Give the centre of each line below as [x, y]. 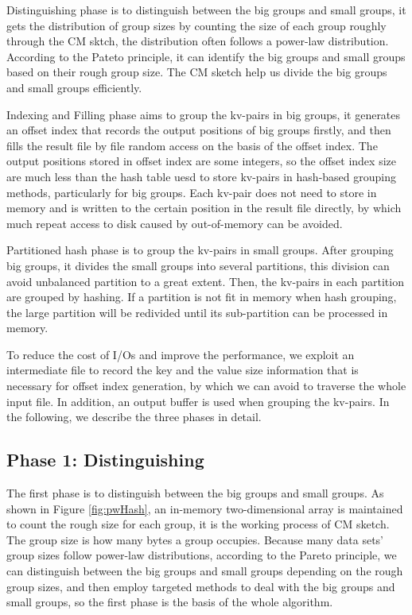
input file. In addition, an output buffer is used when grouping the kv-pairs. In [198, 401]
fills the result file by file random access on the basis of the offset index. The [192, 145]
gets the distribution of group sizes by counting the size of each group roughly [196, 25]
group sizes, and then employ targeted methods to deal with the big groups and [201, 586]
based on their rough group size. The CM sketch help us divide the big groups [197, 72]
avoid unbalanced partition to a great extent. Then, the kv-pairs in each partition [205, 281]
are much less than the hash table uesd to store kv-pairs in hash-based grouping [201, 176]
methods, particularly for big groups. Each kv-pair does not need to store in [192, 192]
